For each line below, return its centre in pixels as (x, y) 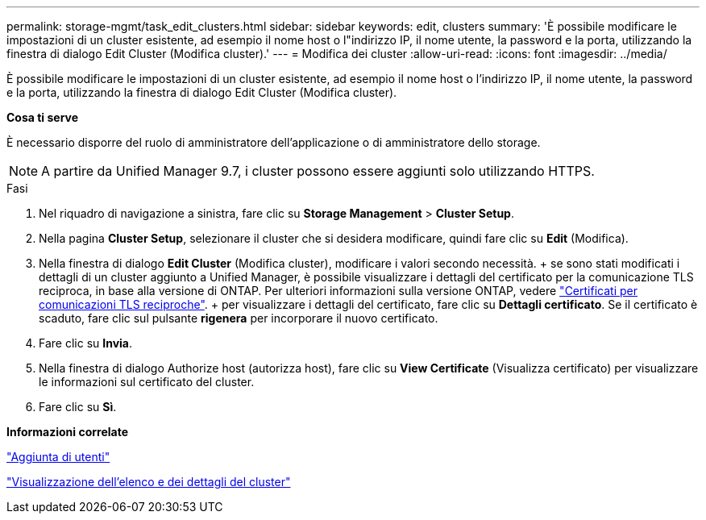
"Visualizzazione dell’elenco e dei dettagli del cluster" (149, 482)
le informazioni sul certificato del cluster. (147, 382)
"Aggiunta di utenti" (58, 457)
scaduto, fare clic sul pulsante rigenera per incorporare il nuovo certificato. (239, 318)
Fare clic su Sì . (78, 407)
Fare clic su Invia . (86, 343)
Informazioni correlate (68, 432)
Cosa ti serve (43, 117)
